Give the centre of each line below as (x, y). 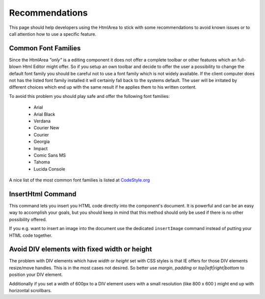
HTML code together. (31, 235)
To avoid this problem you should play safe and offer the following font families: (90, 96)
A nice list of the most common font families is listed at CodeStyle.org (79, 180)
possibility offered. (28, 219)
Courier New (46, 128)
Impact (41, 148)
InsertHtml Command (43, 194)
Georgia (42, 141)
